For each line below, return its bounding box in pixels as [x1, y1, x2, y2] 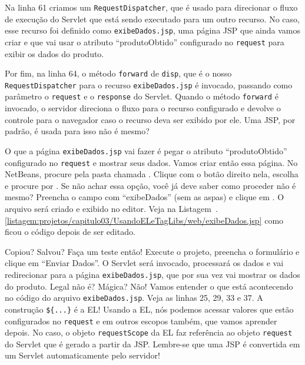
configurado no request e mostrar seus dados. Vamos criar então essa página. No [5, 156, 298, 168]
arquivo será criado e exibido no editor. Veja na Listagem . [5, 203, 218, 214]
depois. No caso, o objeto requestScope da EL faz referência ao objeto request [5, 326, 293, 339]
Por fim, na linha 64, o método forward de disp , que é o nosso [5, 67, 232, 79]
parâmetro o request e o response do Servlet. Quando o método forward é [5, 90, 279, 102]
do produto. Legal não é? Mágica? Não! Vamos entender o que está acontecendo [5, 280, 293, 292]
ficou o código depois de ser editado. [5, 225, 135, 238]
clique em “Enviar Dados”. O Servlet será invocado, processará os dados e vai [5, 257, 284, 269]
